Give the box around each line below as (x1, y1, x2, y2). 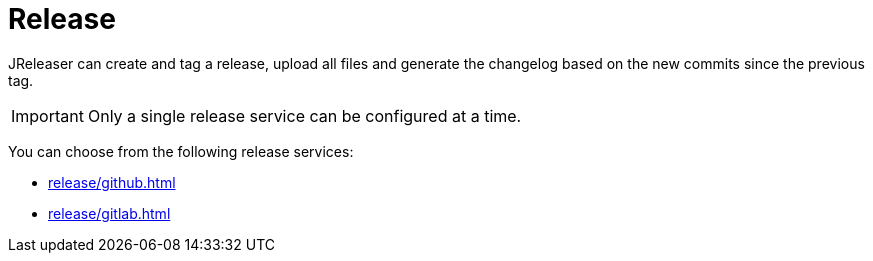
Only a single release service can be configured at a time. (87, 105, 522, 126)
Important (11, 105, 84, 126)
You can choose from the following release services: (8, 142, 354, 160)
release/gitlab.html (48, 204, 171, 222)
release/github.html (48, 173, 176, 191)
